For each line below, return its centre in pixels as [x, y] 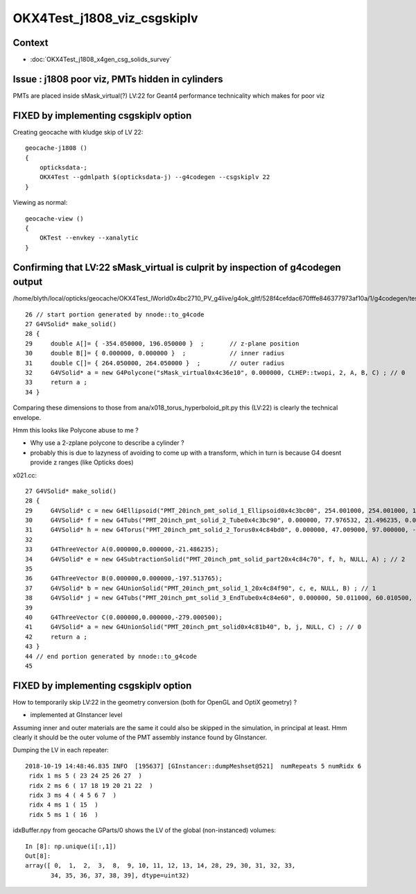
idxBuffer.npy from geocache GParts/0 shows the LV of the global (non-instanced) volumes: [145, 830]
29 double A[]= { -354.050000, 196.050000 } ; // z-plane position [162, 343]
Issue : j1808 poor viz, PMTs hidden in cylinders [118, 79]
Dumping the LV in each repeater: [61, 750]
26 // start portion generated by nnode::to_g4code [115, 314]
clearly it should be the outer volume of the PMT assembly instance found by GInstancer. [140, 737]
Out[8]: [38, 856]
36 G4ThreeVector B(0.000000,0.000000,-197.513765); [124, 579]
